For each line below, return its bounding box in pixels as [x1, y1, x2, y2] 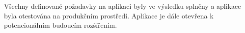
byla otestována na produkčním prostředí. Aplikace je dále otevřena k [4, 10, 214, 20]
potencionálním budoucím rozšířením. [4, 20, 117, 30]
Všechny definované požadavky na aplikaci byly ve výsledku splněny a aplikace [4, 1, 241, 11]
